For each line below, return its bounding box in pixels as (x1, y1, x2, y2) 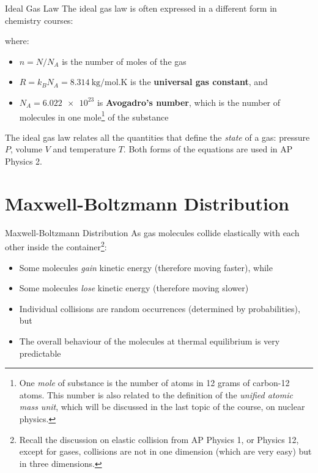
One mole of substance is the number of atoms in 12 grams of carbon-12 (19, 376, 290, 389)
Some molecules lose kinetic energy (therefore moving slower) (19, 281, 249, 294)
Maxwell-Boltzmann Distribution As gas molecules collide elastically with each (5, 226, 300, 239)
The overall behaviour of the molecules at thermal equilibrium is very (19, 334, 280, 347)
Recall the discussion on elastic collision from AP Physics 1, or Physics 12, (19, 433, 299, 445)
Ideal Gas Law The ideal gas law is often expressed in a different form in (5, 2, 277, 14)
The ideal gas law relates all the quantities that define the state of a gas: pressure (5, 130, 310, 143)
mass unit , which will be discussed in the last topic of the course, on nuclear (19, 400, 305, 413)
